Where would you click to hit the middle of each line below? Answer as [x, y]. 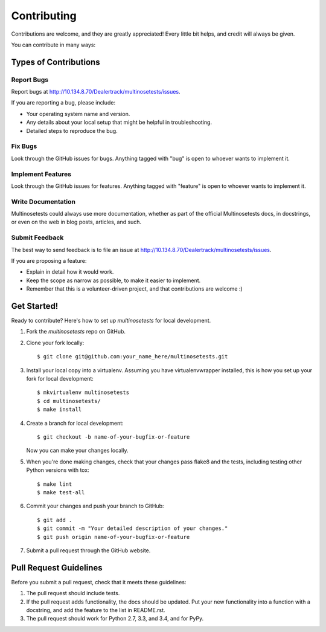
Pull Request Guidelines [57, 568]
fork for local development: [60, 379]
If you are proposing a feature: [49, 261]
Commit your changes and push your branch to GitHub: [95, 506]
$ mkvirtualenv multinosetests [83, 392]
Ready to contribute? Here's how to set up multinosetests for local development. [111, 321]
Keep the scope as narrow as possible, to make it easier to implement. [113, 280]
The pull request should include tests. [73, 593]
